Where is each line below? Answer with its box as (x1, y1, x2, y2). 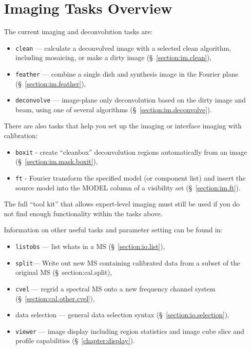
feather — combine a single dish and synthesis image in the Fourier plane (15, 68, 238, 79)
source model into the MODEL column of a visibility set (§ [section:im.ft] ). (15, 182, 241, 192)
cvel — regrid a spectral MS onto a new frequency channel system (15, 283, 215, 293)
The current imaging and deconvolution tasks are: (4, 26, 153, 37)
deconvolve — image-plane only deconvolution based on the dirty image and (15, 95, 246, 105)
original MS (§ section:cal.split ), (15, 267, 112, 277)
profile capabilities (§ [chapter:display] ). (15, 335, 135, 346)
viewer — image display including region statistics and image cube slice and (15, 326, 244, 336)
